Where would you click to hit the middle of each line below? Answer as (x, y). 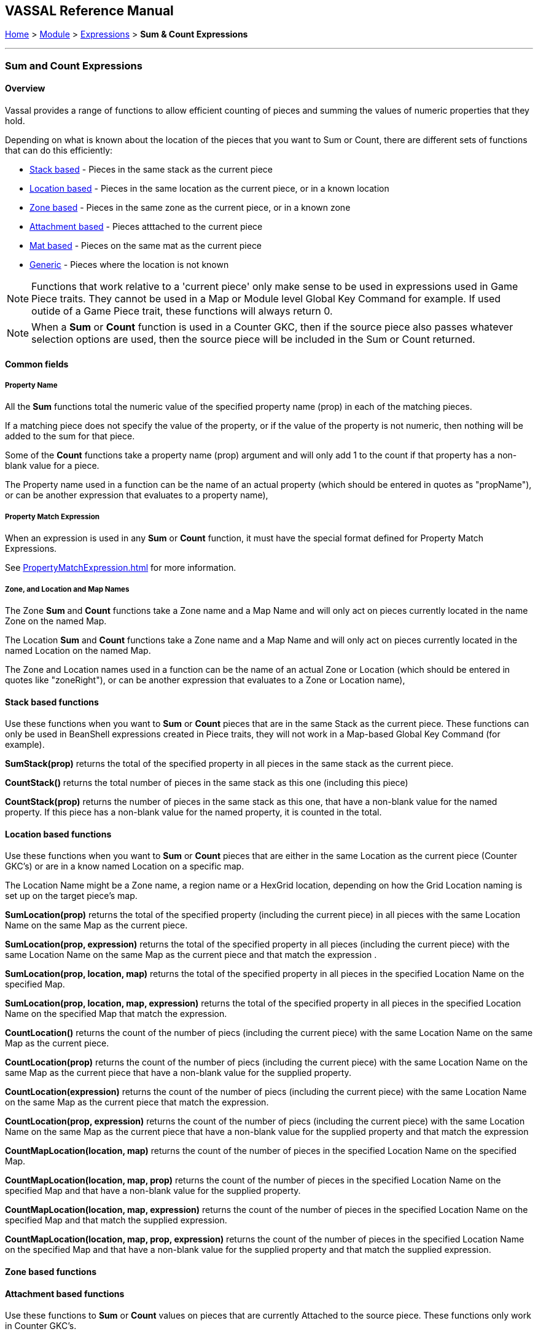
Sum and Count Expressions (74, 65)
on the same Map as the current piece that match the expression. (137, 1102)
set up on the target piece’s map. (71, 896)
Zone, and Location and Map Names (67, 589)
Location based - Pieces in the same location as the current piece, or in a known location (209, 189)
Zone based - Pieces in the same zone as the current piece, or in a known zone (190, 208)
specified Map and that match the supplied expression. (116, 1220)
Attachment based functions (65, 1293)
